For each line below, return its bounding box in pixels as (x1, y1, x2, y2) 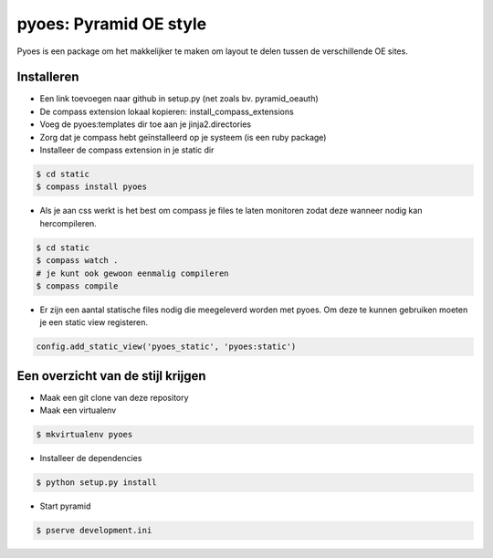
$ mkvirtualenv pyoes (36, 429, 133, 440)
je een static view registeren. (39, 317, 149, 328)
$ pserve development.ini (36, 525, 152, 536)
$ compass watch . (36, 256, 119, 266)
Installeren (16, 69, 79, 85)
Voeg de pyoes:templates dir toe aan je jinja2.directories (39, 119, 251, 130)
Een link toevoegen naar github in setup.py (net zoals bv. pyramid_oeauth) (39, 93, 319, 104)
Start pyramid (39, 500, 91, 511)
